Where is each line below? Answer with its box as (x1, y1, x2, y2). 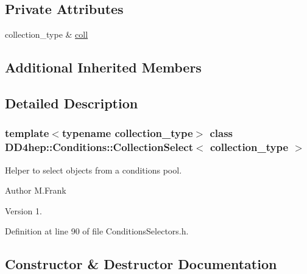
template (5, 125, 49, 141)
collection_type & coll (5, 28, 88, 41)
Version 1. (5, 204, 42, 217)
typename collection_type (62, 125, 193, 141)
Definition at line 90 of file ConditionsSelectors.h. (5, 225, 189, 237)
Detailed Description (5, 93, 138, 112)
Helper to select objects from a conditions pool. (5, 163, 182, 176)
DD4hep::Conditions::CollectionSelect (5, 139, 194, 155)
